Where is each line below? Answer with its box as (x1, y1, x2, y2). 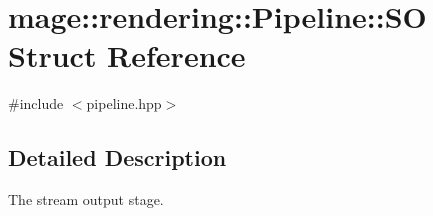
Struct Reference (8, 35, 246, 76)
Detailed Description (8, 142, 227, 173)
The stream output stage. (8, 189, 164, 210)
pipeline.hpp (86, 93, 162, 114)
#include (8, 93, 64, 114)
